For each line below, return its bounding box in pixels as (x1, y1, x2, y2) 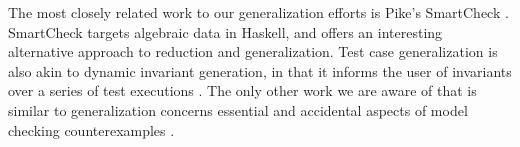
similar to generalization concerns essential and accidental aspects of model (8, 99, 468, 120)
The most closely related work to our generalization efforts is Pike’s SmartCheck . (8, 2, 509, 22)
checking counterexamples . (8, 119, 175, 140)
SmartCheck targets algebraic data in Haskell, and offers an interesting (8, 21, 443, 42)
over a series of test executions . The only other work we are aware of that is (8, 80, 477, 101)
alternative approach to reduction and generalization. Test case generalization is (8, 41, 498, 62)
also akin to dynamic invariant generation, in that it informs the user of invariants (8, 60, 512, 81)
